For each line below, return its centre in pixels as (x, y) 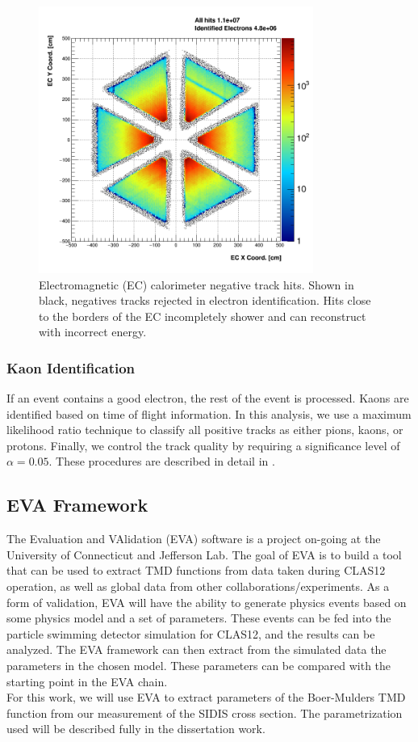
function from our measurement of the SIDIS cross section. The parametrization (205, 712)
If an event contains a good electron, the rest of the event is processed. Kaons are (208, 398)
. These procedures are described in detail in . (162, 461)
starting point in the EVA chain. (87, 681)
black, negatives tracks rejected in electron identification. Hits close (205, 300)
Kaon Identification (71, 367)
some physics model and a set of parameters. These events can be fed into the (199, 618)
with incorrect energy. (93, 332)
